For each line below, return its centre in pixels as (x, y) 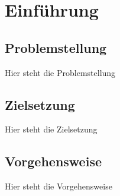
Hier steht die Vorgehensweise (59, 186)
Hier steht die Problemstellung (60, 72)
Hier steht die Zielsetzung (51, 129)
